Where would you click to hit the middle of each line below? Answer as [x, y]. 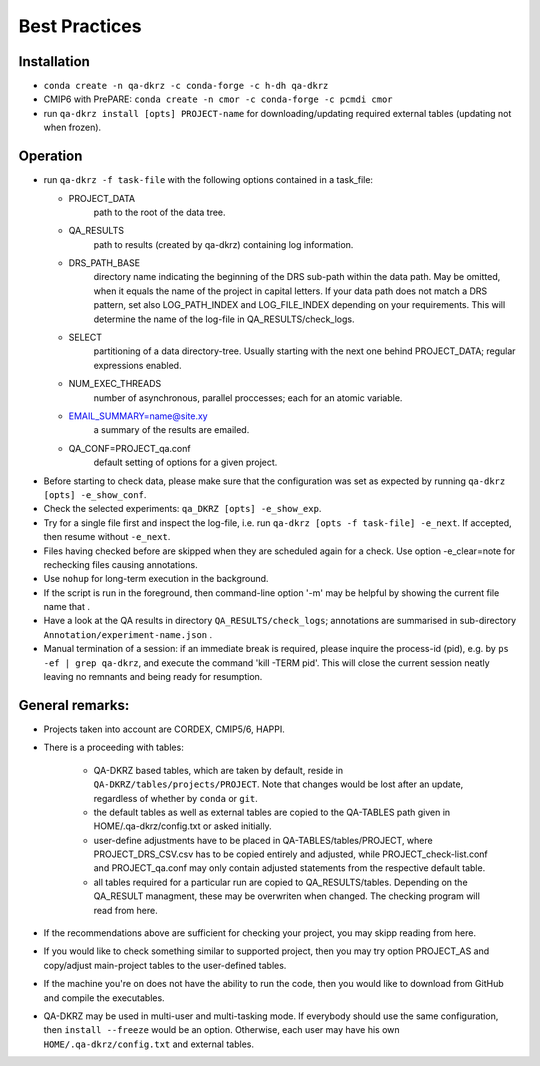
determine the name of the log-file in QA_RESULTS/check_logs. [224, 319]
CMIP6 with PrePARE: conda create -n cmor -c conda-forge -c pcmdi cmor [218, 99]
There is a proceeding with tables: [113, 747]
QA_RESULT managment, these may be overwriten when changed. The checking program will [286, 896]
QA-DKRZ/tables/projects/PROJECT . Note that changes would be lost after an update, [278, 784]
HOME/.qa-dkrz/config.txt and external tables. [149, 1044]
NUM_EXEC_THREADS [115, 384]
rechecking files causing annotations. [121, 564]
